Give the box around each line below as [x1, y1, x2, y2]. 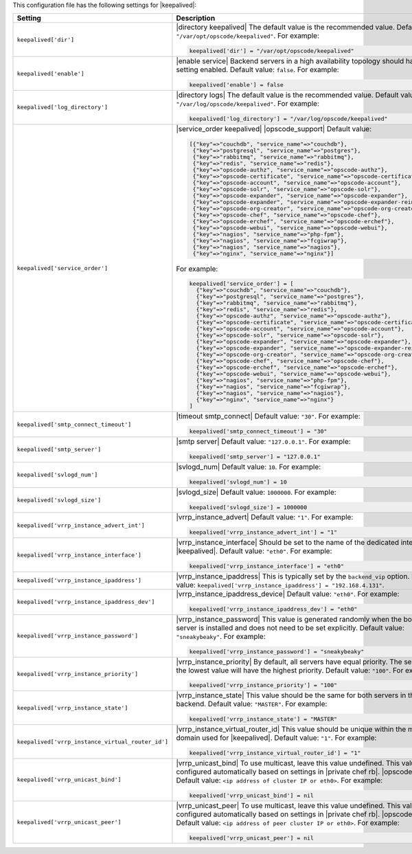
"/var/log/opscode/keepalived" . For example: [176, 98, 319, 108]
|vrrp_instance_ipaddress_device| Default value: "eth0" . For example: [176, 589, 400, 598]
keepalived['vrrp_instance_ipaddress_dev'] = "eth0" [189, 605, 358, 613]
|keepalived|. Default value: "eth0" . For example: [176, 546, 332, 556]
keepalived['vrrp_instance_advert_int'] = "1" [189, 529, 338, 536]
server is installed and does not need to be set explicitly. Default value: [176, 622, 404, 632]
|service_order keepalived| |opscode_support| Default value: [176, 124, 372, 133]
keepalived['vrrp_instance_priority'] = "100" [189, 682, 338, 689]
